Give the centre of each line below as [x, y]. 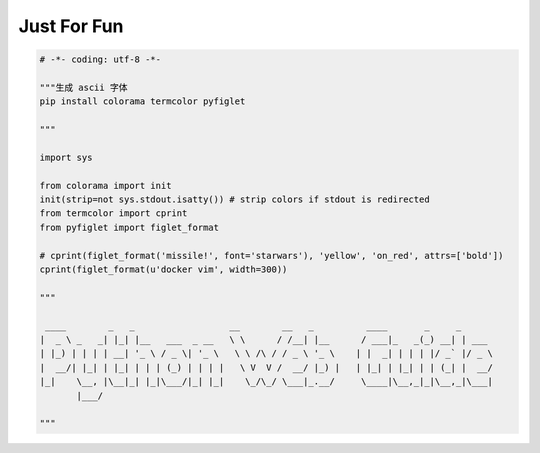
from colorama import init [105, 185]
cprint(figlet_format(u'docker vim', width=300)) [163, 269]
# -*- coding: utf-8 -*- [100, 59]
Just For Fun [71, 26]
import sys [66, 157]
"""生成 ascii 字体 [83, 87]
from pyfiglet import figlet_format [129, 227]
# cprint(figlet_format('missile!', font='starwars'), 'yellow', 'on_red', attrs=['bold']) [271, 255]
